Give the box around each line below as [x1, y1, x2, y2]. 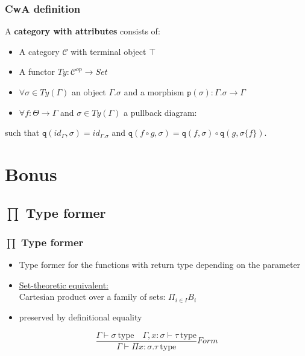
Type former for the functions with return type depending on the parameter [19, 258, 301, 271]
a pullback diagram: [124, 106, 197, 118]
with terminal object [71, 45, 146, 57]
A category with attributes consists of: [5, 25, 160, 37]
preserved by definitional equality [19, 310, 142, 323]
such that [5, 126, 40, 139]
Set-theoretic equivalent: [19, 278, 109, 291]
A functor [19, 65, 55, 78]
